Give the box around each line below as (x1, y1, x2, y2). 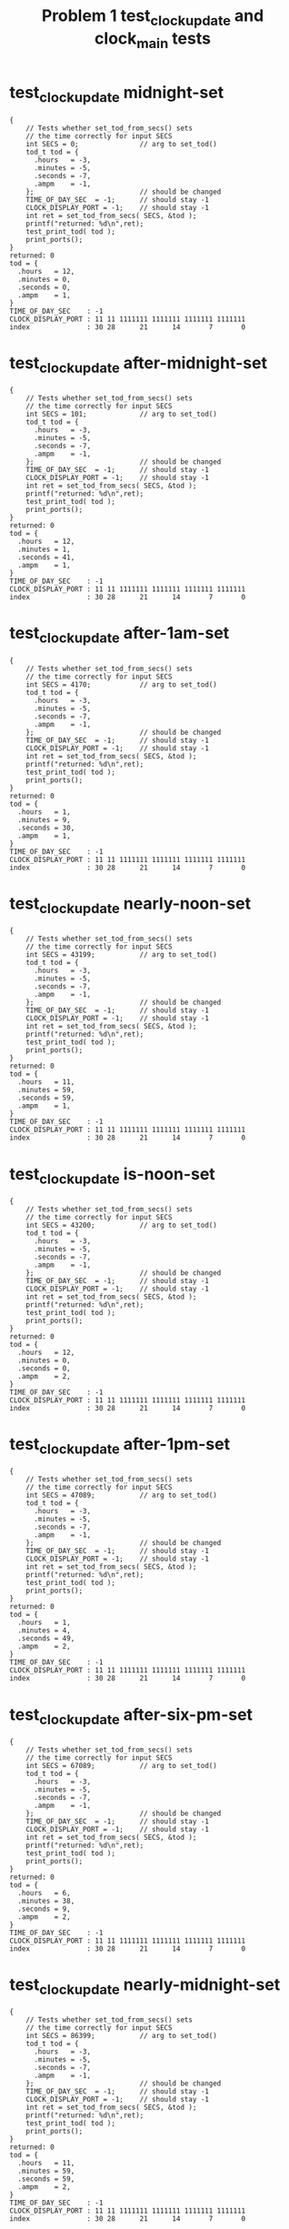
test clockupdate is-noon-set (9, 1163, 215, 1188)
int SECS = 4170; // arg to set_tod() (25, 679, 218, 689)
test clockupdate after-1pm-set (9, 1434, 230, 1458)
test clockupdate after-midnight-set (9, 352, 268, 377)
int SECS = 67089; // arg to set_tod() (25, 1761, 218, 1770)
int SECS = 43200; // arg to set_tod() (25, 1220, 218, 1230)
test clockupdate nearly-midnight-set (9, 1974, 281, 1998)
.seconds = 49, (17, 1634, 75, 1643)
